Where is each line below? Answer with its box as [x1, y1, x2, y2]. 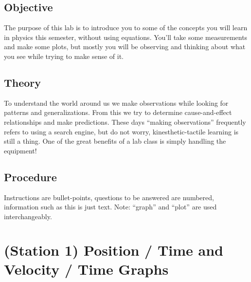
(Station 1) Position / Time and [4, 240, 223, 260]
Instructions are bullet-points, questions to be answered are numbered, [4, 192, 214, 202]
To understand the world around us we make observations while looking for [4, 97, 229, 108]
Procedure [4, 169, 57, 184]
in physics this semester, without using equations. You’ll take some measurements [4, 32, 248, 42]
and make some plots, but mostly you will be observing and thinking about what [4, 41, 246, 52]
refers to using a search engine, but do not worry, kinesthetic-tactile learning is [4, 126, 239, 136]
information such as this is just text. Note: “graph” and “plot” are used [4, 202, 217, 212]
